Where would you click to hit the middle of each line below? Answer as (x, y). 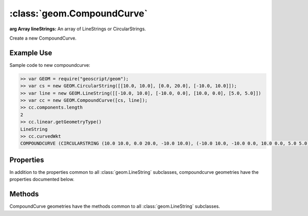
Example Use (31, 53)
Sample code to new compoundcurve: (50, 65)
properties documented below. (42, 179)
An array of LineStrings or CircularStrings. (102, 29)
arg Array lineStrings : (33, 29)
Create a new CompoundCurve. (43, 38)
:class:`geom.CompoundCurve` (79, 13)
